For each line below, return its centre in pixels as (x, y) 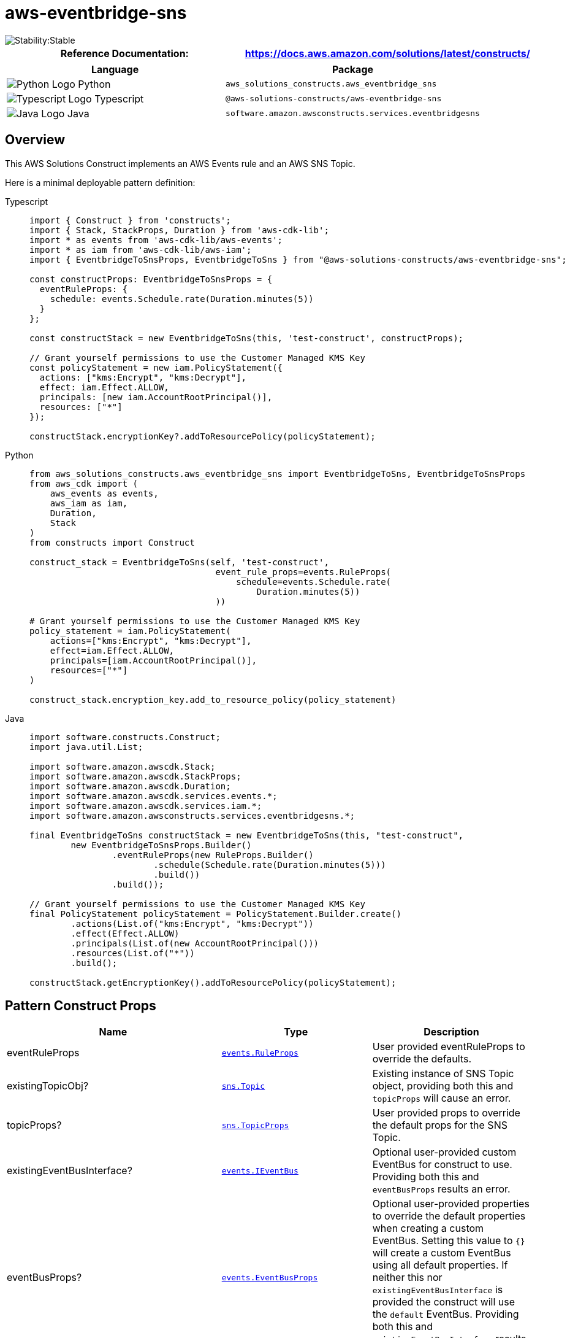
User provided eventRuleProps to (449, 1047)
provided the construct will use (444, 1302)
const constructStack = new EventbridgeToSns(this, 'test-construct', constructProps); (247, 338)
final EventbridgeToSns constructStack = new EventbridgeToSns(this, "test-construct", (247, 835)
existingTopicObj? (48, 1086)
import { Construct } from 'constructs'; (130, 220)
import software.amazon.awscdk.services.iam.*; (146, 806)
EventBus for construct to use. (442, 1165)
